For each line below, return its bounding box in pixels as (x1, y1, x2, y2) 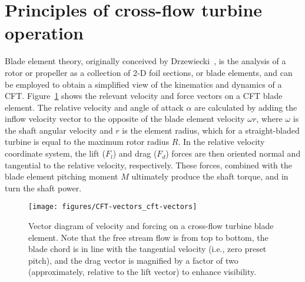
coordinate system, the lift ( (5, 147, 105, 160)
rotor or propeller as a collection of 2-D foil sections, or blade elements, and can (5, 66, 293, 78)
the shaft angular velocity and (5, 124, 113, 136)
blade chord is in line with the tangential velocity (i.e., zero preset (28, 243, 267, 255)
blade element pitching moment (5, 170, 118, 183)
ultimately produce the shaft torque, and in (131, 170, 289, 183)
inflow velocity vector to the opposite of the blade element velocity (5, 112, 245, 125)
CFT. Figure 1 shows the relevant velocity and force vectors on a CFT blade (5, 89, 283, 102)
